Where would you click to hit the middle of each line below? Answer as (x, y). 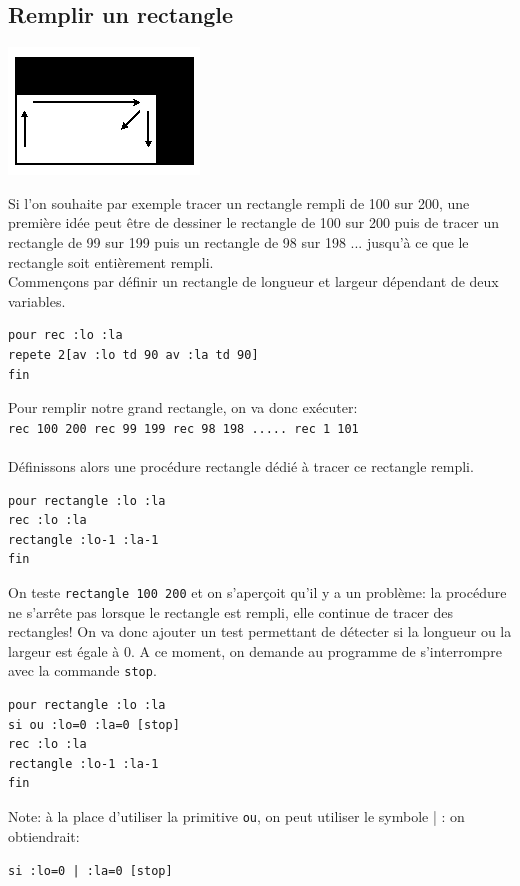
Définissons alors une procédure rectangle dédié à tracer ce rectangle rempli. (241, 465)
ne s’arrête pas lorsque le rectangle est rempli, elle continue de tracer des (231, 611)
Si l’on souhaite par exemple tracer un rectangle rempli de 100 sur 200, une (239, 202)
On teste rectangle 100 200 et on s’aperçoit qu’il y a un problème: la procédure (257, 591)
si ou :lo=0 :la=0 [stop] (94, 724)
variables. (37, 300)
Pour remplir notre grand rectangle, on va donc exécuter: (183, 407)
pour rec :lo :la (65, 335)
